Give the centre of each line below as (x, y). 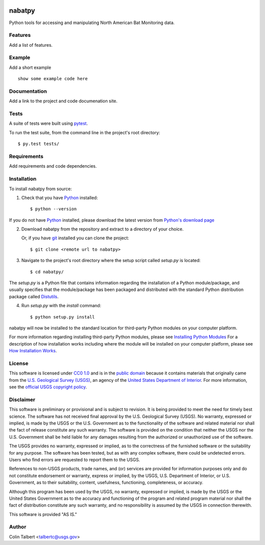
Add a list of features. (31, 45)
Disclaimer (22, 400)
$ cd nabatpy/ (47, 272)
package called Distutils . (34, 296)
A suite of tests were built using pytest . (49, 123)
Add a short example (30, 67)
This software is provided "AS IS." (43, 514)
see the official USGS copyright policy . (48, 387)
